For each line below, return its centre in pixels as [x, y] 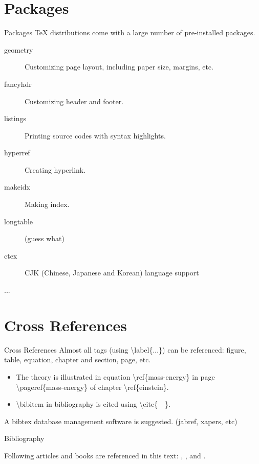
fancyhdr [18, 84]
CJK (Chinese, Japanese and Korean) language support [112, 273]
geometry [19, 49]
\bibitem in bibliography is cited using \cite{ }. [93, 404]
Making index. [47, 204]
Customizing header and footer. [74, 101]
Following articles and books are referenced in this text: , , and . [105, 455]
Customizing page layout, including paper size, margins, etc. [119, 67]
